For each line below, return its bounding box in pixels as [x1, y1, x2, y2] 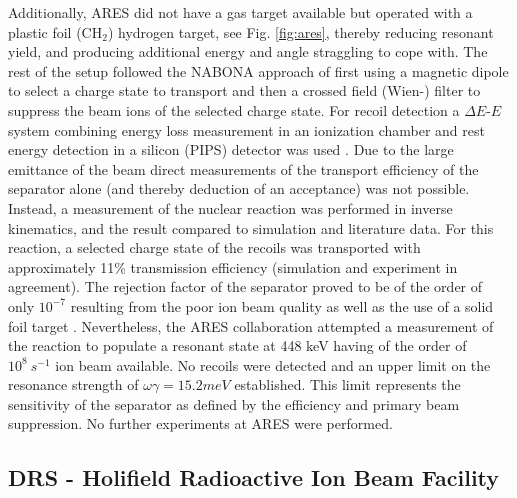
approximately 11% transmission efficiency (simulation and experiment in [8, 256, 458, 277]
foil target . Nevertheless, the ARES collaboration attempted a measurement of [8, 315, 494, 336]
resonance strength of [8, 374, 139, 395]
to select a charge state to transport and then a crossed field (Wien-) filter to [8, 80, 481, 101]
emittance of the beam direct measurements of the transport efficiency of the [8, 158, 479, 179]
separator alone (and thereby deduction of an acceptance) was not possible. [8, 178, 470, 199]
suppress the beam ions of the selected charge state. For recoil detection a [8, 99, 460, 120]
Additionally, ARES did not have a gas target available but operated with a [8, 2, 473, 22]
